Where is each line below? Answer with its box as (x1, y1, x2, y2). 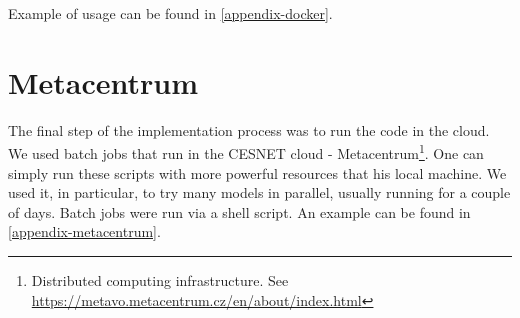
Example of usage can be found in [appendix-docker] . (8, 3, 333, 23)
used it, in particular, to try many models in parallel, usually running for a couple (8, 182, 511, 203)
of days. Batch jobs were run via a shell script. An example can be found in (8, 201, 471, 222)
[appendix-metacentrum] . (8, 221, 161, 242)
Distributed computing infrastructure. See (31, 269, 289, 290)
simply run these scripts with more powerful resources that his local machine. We (8, 162, 507, 183)
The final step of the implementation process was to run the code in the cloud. (8, 119, 490, 140)
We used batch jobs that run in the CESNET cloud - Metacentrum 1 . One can (8, 140, 484, 163)
